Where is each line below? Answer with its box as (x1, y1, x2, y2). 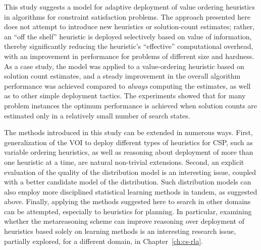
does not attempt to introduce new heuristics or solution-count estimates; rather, (4, 21, 255, 32)
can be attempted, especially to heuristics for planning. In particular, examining (4, 206, 252, 216)
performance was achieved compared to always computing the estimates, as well (4, 80, 251, 91)
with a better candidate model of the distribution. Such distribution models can (4, 176, 251, 187)
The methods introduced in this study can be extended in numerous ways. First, (4, 127, 253, 138)
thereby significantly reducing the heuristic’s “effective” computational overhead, (4, 41, 253, 51)
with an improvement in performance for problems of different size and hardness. (4, 50, 254, 61)
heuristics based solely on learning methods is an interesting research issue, (4, 226, 236, 236)
